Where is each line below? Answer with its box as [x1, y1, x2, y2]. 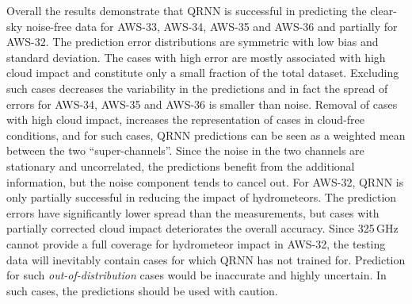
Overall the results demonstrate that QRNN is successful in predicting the [6, 2, 367, 18]
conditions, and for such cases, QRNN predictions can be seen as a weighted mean [6, 126, 406, 143]
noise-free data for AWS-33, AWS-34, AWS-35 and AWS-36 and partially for [25, 17, 398, 34]
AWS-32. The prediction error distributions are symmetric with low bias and [6, 33, 379, 50]
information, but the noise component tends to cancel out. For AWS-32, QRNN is [6, 173, 404, 190]
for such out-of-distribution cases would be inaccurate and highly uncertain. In [6, 267, 387, 283]
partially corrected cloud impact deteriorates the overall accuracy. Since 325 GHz [6, 220, 399, 237]
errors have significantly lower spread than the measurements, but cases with [6, 204, 380, 221]
